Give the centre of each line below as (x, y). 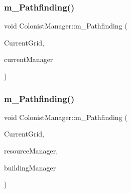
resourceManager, (31, 150)
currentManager (29, 59)
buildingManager (30, 167)
